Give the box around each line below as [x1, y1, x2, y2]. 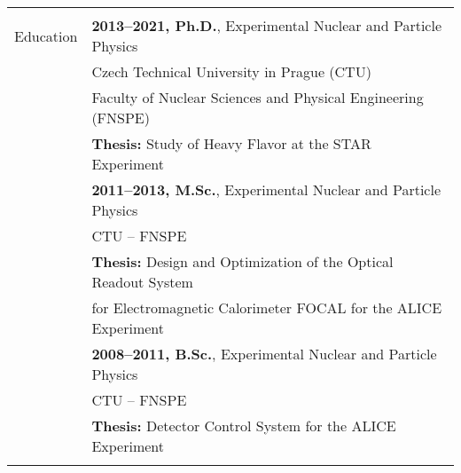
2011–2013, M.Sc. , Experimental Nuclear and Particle [91, 179, 441, 200]
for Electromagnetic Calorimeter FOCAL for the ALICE [91, 297, 442, 318]
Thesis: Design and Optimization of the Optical [91, 251, 394, 272]
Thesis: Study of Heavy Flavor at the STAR [91, 133, 371, 154]
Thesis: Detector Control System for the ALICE [91, 415, 396, 436]
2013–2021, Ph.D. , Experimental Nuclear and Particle [91, 15, 442, 35]
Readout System [91, 272, 193, 292]
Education [14, 25, 78, 46]
